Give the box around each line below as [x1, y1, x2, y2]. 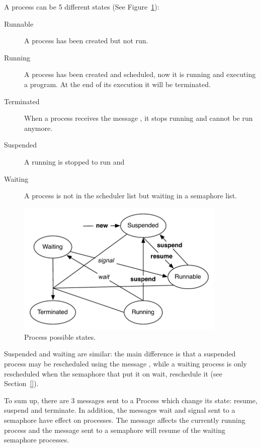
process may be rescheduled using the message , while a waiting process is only [4, 358, 247, 368]
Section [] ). [4, 378, 39, 389]
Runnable [4, 18, 34, 29]
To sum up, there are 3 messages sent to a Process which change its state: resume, [4, 395, 257, 405]
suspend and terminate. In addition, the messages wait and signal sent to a [4, 405, 235, 415]
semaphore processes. [4, 434, 69, 445]
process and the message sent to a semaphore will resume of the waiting [4, 424, 226, 435]
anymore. [24, 122, 53, 133]
